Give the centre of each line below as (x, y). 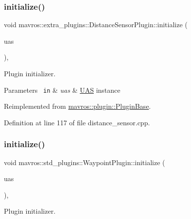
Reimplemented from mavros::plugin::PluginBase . (78, 106)
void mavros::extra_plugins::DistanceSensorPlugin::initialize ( (96, 25)
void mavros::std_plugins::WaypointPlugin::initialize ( (85, 162)
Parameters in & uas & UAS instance (62, 90)
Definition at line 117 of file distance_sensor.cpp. (77, 122)
